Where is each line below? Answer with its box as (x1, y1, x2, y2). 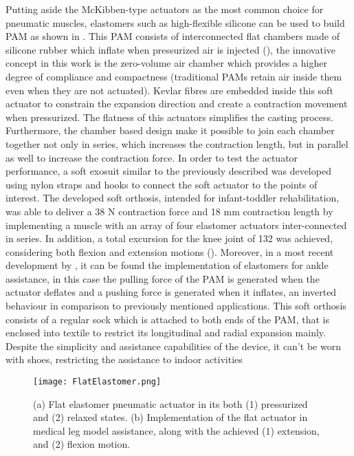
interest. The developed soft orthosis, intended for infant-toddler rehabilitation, (5, 191, 340, 205)
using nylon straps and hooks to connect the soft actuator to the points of (5, 177, 318, 191)
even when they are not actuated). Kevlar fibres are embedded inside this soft (5, 83, 333, 97)
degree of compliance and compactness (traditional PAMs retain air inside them (5, 69, 342, 83)
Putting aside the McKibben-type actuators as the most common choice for (5, 2, 324, 16)
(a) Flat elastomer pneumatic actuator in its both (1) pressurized (33, 396, 308, 411)
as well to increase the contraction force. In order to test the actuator (5, 150, 298, 164)
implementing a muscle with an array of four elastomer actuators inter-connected (5, 217, 347, 232)
